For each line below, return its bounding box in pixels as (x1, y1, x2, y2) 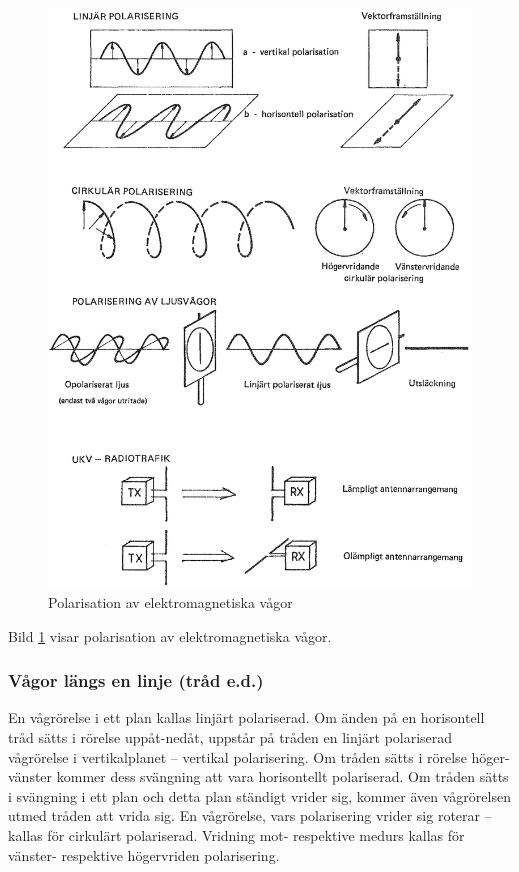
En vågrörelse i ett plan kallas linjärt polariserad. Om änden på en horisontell (8, 707, 485, 728)
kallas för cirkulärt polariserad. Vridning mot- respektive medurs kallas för (8, 825, 465, 845)
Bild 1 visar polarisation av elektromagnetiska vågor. (8, 625, 332, 646)
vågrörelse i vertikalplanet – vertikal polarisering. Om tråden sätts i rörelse (8, 746, 467, 767)
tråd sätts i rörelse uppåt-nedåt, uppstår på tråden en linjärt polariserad (8, 727, 453, 748)
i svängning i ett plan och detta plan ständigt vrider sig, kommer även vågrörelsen (8, 785, 511, 806)
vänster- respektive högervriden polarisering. (8, 844, 280, 865)
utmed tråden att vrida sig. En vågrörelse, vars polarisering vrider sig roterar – (8, 805, 492, 826)
